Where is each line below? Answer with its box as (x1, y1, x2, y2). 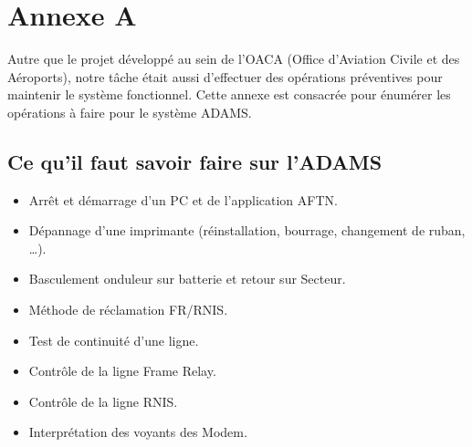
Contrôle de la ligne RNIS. (28, 391, 178, 411)
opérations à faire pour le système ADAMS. (7, 102, 252, 121)
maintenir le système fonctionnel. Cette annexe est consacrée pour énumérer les (7, 85, 451, 104)
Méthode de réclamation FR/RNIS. (28, 300, 228, 319)
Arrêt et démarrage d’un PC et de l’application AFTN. (28, 190, 338, 209)
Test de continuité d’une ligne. (28, 330, 199, 349)
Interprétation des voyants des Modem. (28, 422, 247, 442)
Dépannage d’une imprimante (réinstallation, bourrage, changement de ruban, (28, 221, 466, 240)
